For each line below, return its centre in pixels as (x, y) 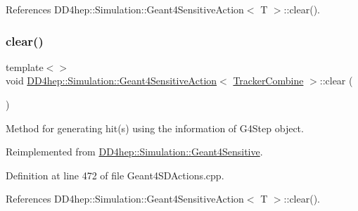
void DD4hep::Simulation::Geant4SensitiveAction (111, 81)
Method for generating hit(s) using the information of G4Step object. (155, 128)
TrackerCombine (268, 81)
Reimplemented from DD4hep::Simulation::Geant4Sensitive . (134, 152)
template (25, 66)
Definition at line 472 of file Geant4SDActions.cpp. (115, 175)
